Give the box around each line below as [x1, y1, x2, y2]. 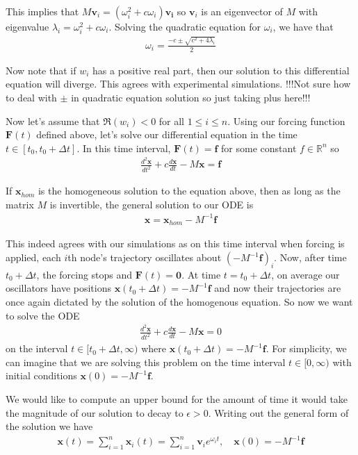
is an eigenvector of [201, 4, 283, 18]
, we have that [272, 19, 334, 33]
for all [158, 113, 185, 128]
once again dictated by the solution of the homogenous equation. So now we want [6, 295, 353, 309]
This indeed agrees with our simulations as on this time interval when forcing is [6, 236, 345, 251]
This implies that [6, 4, 79, 18]
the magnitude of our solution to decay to [6, 405, 184, 420]
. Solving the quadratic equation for [108, 19, 261, 33]
